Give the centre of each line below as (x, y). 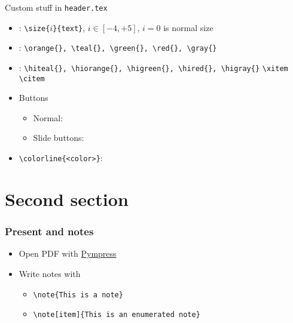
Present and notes (49, 231)
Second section (67, 199)
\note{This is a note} (78, 295)
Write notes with (50, 273)
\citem (32, 79)
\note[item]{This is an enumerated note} (117, 315)
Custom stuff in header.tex (56, 7)
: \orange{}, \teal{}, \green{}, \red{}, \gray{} (118, 47)
